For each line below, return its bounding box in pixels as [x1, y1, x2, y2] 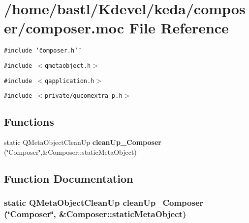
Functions [4, 114, 54, 129]
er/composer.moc [4, 18, 124, 38]
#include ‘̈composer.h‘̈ [4, 47, 78, 55]
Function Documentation [4, 170, 133, 186]
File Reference [129, 18, 229, 38]
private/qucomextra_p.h [45, 92, 123, 100]
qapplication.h [45, 77, 94, 84]
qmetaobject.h [45, 62, 91, 69]
